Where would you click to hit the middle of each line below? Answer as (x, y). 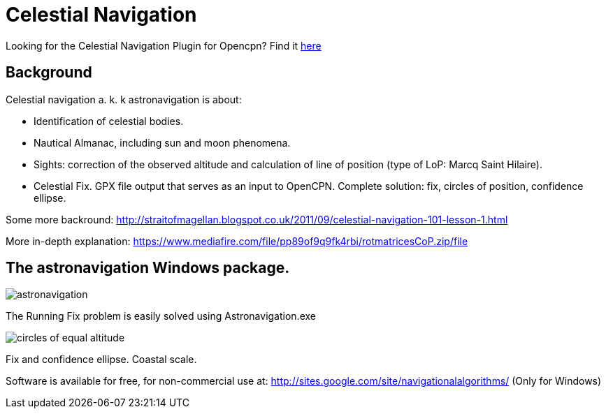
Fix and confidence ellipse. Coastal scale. (101, 360)
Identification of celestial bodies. (109, 121)
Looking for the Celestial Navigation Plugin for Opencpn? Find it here (164, 45)
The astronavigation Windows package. (148, 268)
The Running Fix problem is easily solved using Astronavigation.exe (161, 316)
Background (49, 73)
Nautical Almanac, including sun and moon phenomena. (162, 142)
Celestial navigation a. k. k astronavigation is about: (124, 99)
